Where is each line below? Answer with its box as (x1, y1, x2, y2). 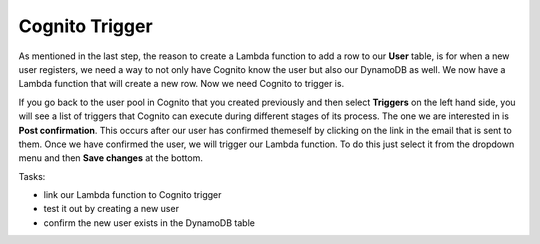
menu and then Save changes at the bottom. (18, 152, 204, 164)
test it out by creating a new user (43, 203, 180, 215)
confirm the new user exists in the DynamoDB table (43, 216, 255, 229)
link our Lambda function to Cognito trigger (43, 189, 222, 201)
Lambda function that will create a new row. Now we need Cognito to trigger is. (18, 78, 345, 90)
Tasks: (18, 170, 46, 182)
